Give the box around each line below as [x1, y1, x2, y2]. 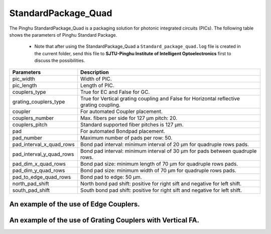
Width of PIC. [80, 75, 112, 82]
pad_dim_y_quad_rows [12, 167, 65, 174]
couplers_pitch [12, 121, 48, 128]
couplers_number [12, 114, 54, 122]
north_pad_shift [12, 180, 50, 187]
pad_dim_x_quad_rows [12, 160, 66, 167]
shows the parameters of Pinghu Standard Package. [9, 32, 117, 38]
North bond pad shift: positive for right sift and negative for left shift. [80, 180, 242, 187]
